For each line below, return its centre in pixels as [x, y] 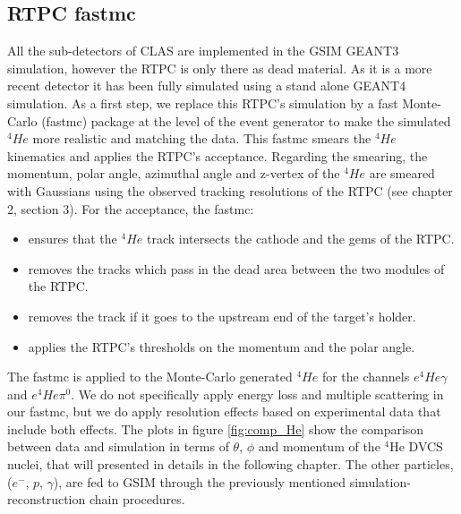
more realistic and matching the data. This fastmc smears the [202, 138]
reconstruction [47, 499]
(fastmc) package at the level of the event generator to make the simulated [246, 120]
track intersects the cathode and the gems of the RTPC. [300, 239]
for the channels [366, 377]
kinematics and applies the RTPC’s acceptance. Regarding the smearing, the [218, 155]
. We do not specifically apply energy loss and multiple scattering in [257, 394]
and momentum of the [319, 446]
